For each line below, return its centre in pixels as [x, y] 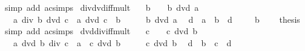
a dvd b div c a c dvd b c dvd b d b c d [122, 42]
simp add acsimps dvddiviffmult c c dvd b [101, 31]
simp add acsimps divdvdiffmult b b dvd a [102, 7]
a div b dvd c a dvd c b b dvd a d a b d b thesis [156, 19]
